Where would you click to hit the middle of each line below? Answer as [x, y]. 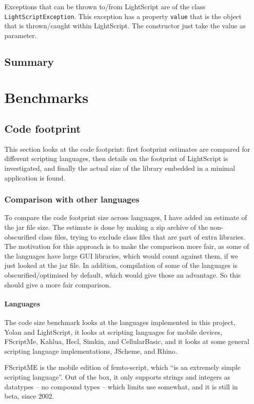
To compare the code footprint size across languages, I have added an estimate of [126, 217]
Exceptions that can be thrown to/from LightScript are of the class [105, 6]
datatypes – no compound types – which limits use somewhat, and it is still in [121, 386]
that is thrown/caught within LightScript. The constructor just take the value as [125, 26]
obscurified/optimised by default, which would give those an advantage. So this [123, 274]
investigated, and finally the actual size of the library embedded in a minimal [120, 168]
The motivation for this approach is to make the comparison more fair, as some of [127, 246]
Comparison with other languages [72, 199]
